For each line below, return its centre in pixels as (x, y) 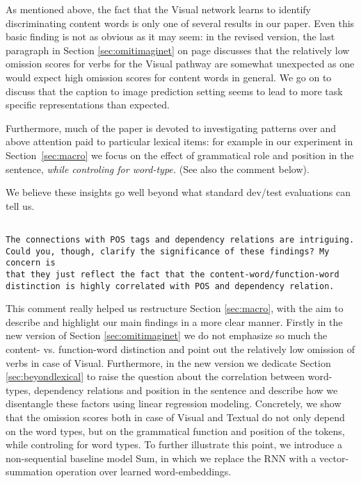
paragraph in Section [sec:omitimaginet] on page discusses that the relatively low (178, 50)
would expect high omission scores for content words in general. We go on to (169, 77)
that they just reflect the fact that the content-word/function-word (173, 274)
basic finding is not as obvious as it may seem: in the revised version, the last (170, 36)
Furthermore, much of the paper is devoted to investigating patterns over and (171, 128)
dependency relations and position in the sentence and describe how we (186, 390)
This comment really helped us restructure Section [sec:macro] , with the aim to (175, 308)
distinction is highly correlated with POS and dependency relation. (170, 286)
